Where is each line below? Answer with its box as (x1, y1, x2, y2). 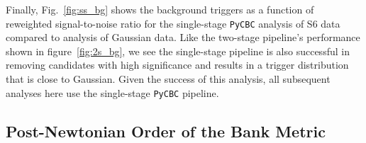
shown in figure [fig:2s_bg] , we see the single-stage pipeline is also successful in (6, 43, 350, 58)
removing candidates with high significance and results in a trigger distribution (6, 57, 349, 72)
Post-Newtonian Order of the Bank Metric (6, 120, 326, 142)
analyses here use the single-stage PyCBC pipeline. (6, 85, 219, 100)
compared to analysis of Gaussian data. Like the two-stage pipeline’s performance (6, 30, 360, 45)
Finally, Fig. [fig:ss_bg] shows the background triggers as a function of (6, 2, 314, 16)
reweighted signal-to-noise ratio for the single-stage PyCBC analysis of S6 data (6, 16, 340, 30)
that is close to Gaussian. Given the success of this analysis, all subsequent (6, 71, 331, 86)
